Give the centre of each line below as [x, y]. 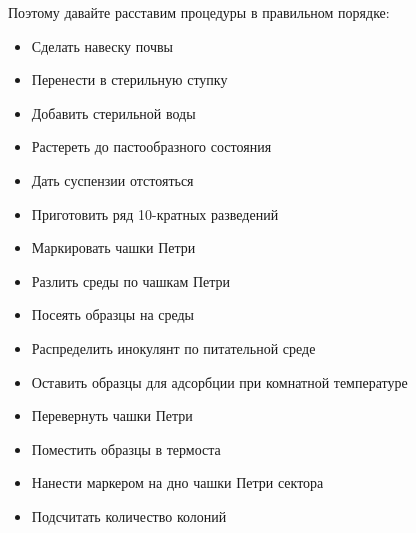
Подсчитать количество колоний [129, 515]
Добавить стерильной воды [113, 112]
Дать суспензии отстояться [112, 179]
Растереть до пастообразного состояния [151, 146]
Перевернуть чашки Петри [112, 415]
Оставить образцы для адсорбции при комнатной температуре [219, 381]
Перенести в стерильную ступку [129, 79]
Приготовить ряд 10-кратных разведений [155, 213]
